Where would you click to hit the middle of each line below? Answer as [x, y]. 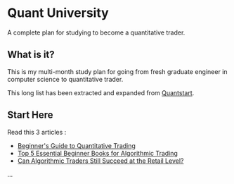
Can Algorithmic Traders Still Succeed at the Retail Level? [100, 161]
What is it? [31, 55]
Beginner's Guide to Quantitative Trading [76, 145]
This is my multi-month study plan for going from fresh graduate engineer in [117, 71]
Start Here [31, 115]
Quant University [58, 13]
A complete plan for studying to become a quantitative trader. [96, 32]
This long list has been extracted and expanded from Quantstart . [101, 92]
